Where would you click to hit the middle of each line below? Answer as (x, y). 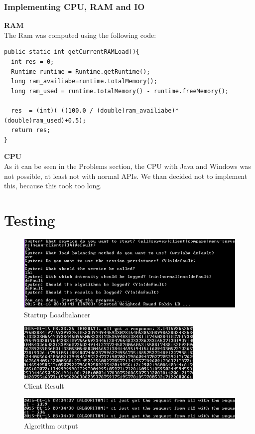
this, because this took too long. (53, 186)
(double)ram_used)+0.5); (45, 120)
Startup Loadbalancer (57, 314)
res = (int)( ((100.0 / (52, 110)
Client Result (44, 385)
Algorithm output (51, 425)
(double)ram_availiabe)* (138, 110)
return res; (31, 130)
